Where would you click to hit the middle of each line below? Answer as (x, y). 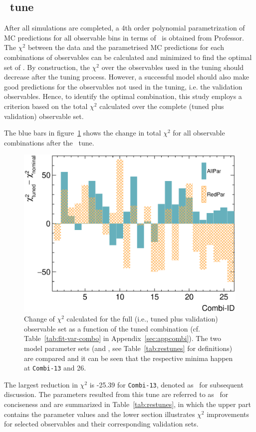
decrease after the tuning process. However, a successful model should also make (127, 77)
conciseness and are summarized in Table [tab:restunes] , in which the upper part (128, 404)
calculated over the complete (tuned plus (162, 106)
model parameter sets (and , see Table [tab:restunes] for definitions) (128, 348)
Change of (39, 319)
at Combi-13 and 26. (55, 368)
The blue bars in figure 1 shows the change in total (83, 133)
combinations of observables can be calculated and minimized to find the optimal (128, 57)
